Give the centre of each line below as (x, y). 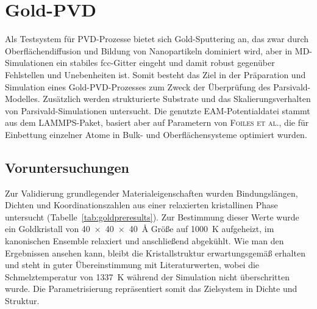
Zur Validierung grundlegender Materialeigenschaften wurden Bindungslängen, (151, 193)
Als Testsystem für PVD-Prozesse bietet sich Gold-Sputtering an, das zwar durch (157, 39)
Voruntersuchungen (67, 167)
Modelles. (23, 99)
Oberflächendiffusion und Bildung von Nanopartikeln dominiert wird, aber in (149, 50)
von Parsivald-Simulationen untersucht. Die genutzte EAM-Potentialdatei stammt (158, 110)
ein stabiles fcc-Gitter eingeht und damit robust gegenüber (166, 63)
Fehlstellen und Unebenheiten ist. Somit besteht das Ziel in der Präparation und (155, 74)
